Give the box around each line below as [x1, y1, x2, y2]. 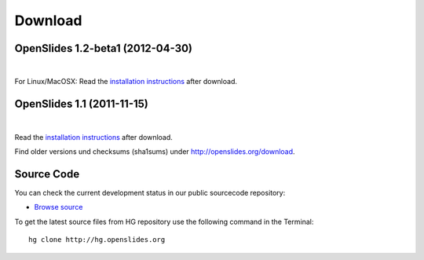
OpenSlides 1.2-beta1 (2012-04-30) [14, 42, 192, 55]
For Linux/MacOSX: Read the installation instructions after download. [14, 77, 238, 86]
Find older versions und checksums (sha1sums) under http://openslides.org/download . [14, 147, 295, 156]
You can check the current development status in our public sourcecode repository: [14, 189, 286, 198]
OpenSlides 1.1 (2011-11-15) [14, 97, 149, 111]
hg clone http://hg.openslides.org [28, 236, 166, 244]
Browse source [34, 203, 83, 212]
